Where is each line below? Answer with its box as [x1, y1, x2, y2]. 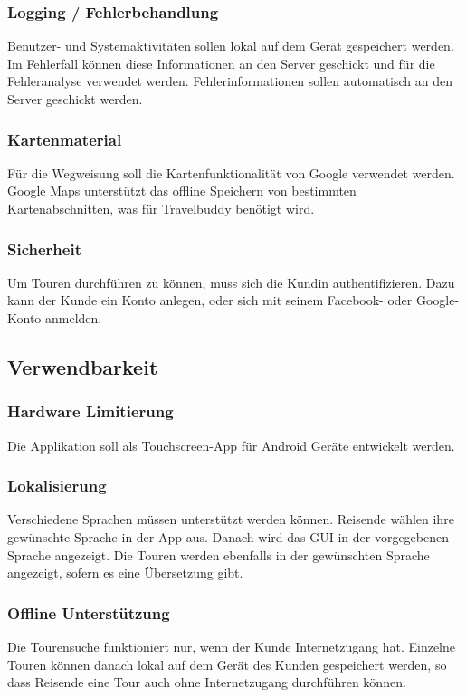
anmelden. [44, 309, 102, 327]
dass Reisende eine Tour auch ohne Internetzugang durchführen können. [7, 673, 406, 692]
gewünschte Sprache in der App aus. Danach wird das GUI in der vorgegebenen [7, 528, 449, 546]
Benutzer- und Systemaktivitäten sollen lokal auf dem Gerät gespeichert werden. [7, 36, 454, 55]
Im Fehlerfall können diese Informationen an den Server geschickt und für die [7, 53, 435, 72]
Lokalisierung [7, 474, 107, 497]
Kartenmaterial [7, 128, 122, 150]
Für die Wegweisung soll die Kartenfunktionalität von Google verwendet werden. [7, 163, 455, 182]
